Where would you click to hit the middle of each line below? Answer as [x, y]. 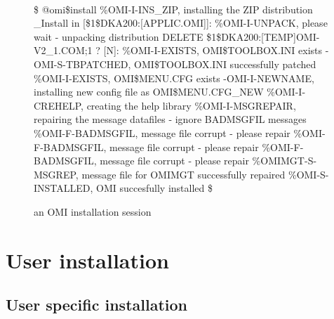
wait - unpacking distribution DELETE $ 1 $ [128, 36]
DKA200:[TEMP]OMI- [270, 36]
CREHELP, [59, 105]
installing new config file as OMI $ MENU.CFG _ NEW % [154, 92]
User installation [87, 260]
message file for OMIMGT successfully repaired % [189, 174]
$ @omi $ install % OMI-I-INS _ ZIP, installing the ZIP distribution [173, 9]
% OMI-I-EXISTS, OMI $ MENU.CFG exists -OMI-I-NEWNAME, [174, 78]
